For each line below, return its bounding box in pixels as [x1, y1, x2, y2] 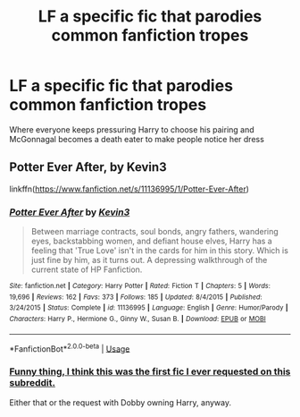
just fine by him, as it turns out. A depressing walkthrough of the [30, 255, 268, 266]
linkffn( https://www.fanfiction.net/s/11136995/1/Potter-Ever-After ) [9, 183, 250, 194]
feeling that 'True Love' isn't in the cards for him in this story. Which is [30, 245, 288, 256]
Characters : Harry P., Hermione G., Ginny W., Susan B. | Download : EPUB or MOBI [9, 315, 266, 324]
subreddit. [9, 377, 56, 389]
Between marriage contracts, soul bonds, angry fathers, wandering [30, 226, 279, 237]
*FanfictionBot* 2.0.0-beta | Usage [9, 342, 130, 354]
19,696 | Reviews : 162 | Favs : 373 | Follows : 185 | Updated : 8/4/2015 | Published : [9, 293, 262, 302]
